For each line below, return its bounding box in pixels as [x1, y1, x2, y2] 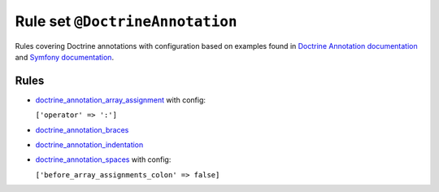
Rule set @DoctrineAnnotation [15, 12, 237, 30]
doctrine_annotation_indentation [35, 140, 144, 150]
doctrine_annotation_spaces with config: [35, 155, 172, 164]
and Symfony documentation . [15, 52, 114, 62]
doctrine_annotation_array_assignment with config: [35, 94, 206, 105]
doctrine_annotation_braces [35, 124, 129, 134]
